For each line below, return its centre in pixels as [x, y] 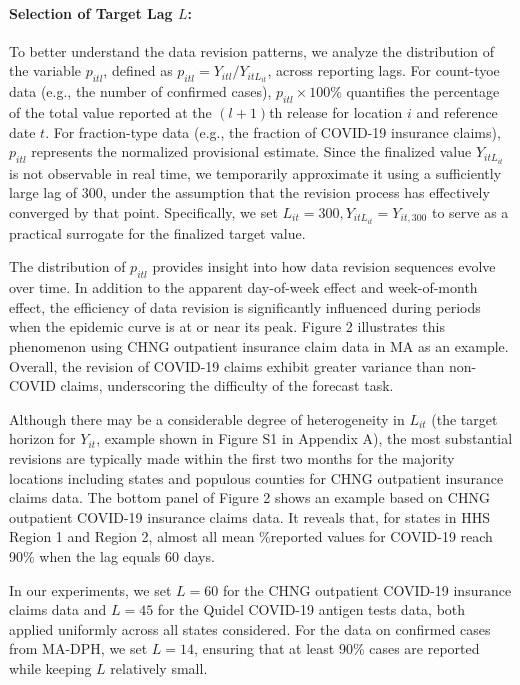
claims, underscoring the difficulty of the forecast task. [227, 385]
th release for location [336, 112]
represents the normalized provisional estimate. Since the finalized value [251, 151]
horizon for [42, 438]
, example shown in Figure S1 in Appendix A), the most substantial [304, 438]
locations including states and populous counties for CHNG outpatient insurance [256, 477]
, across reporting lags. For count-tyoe [383, 70]
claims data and [58, 609]
